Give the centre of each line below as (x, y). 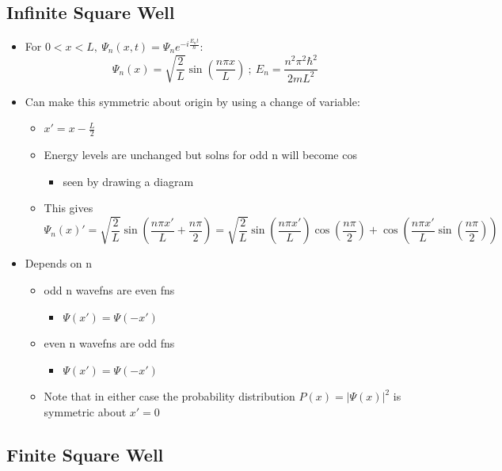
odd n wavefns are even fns (109, 289)
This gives (68, 208)
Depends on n (59, 263)
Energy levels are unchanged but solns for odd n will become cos (200, 154)
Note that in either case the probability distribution (169, 396)
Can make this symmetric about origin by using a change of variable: (192, 101)
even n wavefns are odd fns (109, 343)
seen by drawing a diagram (128, 181)
